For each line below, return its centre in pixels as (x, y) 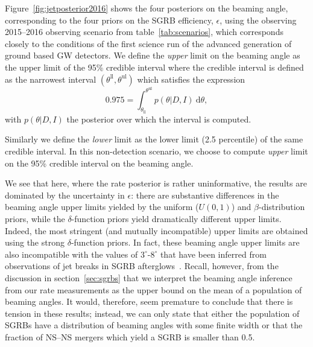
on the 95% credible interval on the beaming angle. (99, 163)
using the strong (35, 242)
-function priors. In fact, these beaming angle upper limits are (185, 242)
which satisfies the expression (191, 79)
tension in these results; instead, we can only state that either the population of (152, 313)
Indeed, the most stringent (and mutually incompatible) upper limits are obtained (156, 230)
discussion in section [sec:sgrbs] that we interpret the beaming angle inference (149, 277)
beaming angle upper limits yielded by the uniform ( (102, 207)
